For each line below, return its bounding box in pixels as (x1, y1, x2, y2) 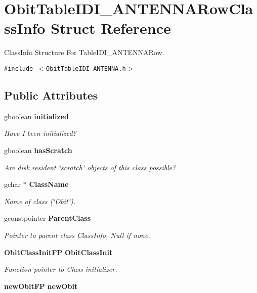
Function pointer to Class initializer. (4, 264, 117, 274)
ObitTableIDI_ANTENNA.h (46, 65, 126, 72)
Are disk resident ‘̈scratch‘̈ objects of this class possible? (4, 162, 176, 172)
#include (4, 65, 33, 72)
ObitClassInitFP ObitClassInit (4, 247, 113, 257)
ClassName (29, 179, 69, 189)
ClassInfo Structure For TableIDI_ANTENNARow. (4, 47, 164, 58)
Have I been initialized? (4, 128, 76, 138)
